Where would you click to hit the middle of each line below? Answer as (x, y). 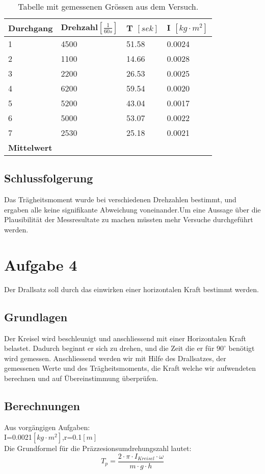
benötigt (242, 348)
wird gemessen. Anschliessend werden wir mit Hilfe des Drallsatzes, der (115, 358)
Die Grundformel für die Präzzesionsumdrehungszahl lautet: (98, 448)
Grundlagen (36, 316)
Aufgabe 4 (41, 264)
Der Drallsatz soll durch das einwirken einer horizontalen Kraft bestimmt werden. (131, 289)
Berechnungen (42, 405)
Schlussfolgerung (49, 178)
